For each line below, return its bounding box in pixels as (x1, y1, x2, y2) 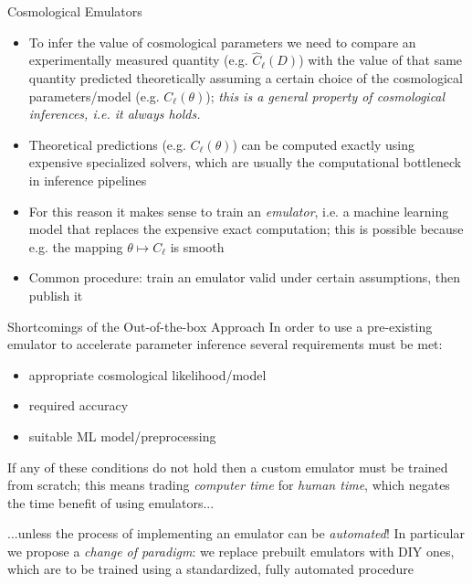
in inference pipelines (28, 170, 147, 189)
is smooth (170, 237, 225, 256)
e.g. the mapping (28, 237, 123, 256)
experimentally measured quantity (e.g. (28, 50, 248, 69)
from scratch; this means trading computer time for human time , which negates (7, 475, 450, 494)
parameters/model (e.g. (28, 86, 160, 105)
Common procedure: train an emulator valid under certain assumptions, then (28, 268, 461, 287)
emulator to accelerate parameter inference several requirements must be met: (7, 334, 443, 354)
